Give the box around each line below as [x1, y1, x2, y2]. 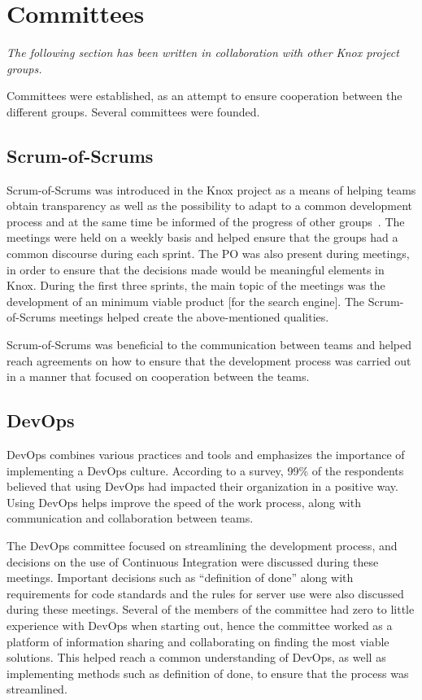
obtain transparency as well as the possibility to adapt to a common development [7, 197, 412, 214]
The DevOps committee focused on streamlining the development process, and [7, 537, 398, 553]
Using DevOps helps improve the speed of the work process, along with [7, 493, 361, 510]
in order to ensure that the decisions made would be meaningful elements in [7, 260, 385, 278]
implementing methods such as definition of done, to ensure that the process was [7, 664, 409, 681]
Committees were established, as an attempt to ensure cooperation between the [7, 87, 402, 104]
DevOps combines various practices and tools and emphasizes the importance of [7, 446, 405, 463]
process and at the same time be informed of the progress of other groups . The [7, 212, 405, 230]
